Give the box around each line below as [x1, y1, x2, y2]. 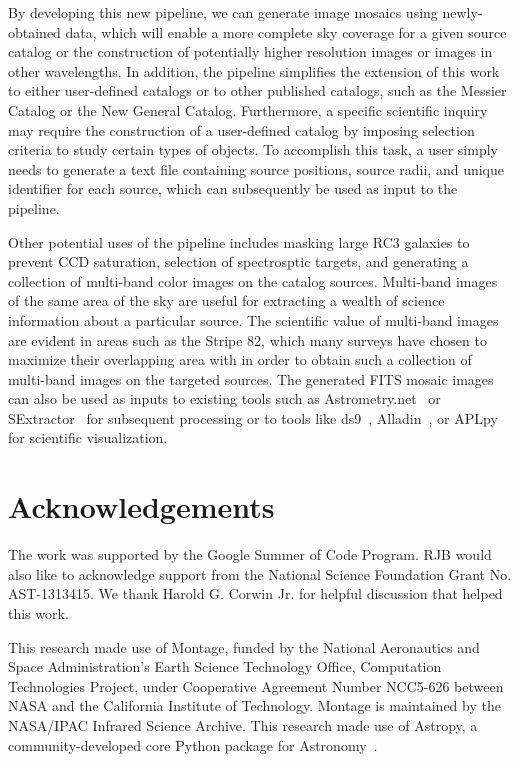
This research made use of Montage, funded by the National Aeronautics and [8, 636, 480, 657]
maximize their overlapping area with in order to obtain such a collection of [8, 349, 472, 370]
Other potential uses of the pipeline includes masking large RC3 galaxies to [8, 231, 470, 252]
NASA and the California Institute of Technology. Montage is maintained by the [8, 695, 501, 716]
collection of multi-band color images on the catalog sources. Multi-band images [8, 270, 498, 291]
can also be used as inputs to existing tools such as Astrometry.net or [8, 388, 441, 409]
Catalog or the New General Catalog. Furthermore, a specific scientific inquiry [8, 99, 488, 120]
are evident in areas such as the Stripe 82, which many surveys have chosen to [8, 329, 487, 350]
